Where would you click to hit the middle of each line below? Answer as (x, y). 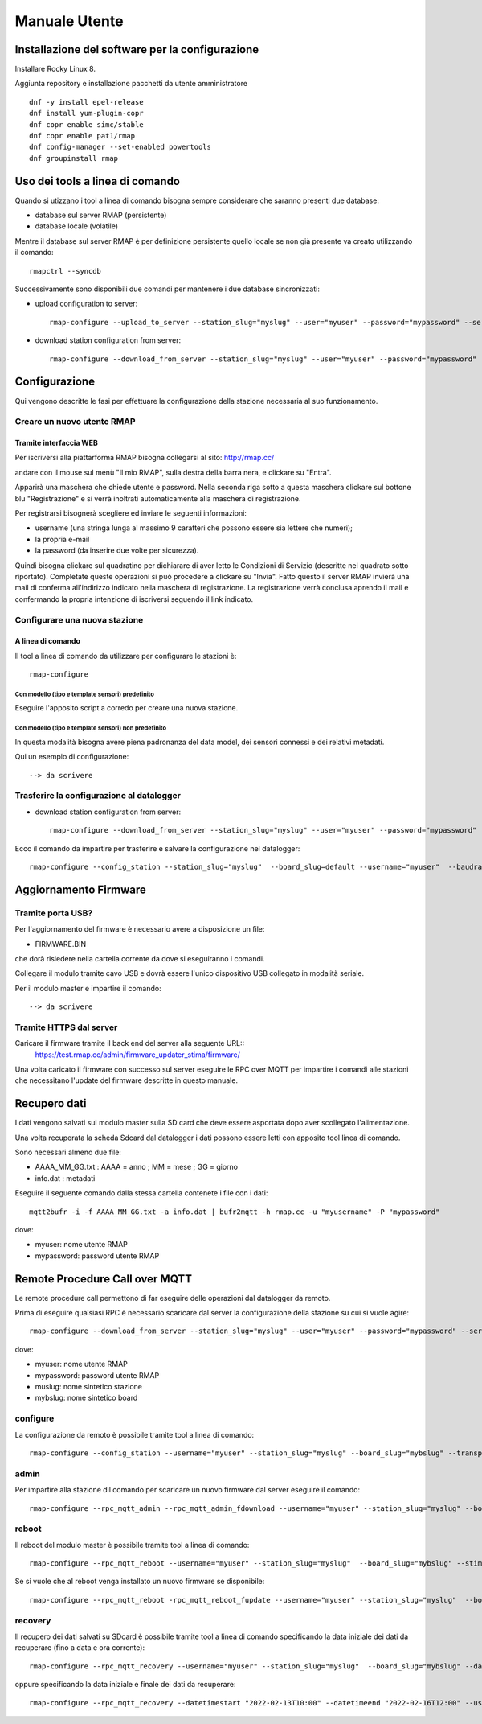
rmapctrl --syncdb (65, 271)
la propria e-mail (62, 539)
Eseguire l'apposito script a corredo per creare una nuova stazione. (127, 708)
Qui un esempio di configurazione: (72, 757)
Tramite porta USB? (54, 913)
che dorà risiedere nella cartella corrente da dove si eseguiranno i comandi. (140, 958)
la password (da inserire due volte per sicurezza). (117, 550)
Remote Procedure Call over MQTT (104, 1279)
